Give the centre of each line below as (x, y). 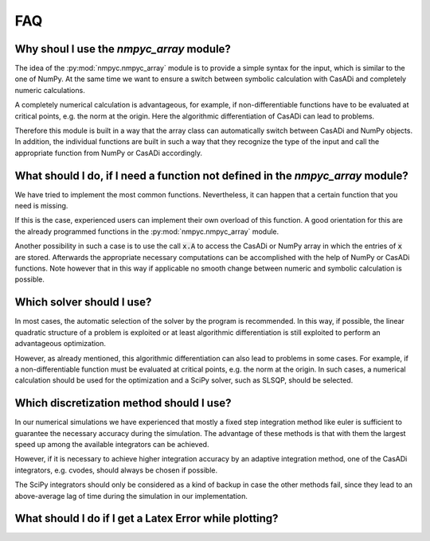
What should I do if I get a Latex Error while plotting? (147, 518)
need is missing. (41, 206)
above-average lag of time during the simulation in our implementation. (131, 496)
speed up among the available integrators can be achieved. (112, 444)
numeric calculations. (50, 90)
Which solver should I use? (83, 302)
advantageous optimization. (61, 344)
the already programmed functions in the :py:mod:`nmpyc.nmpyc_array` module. (147, 232)
